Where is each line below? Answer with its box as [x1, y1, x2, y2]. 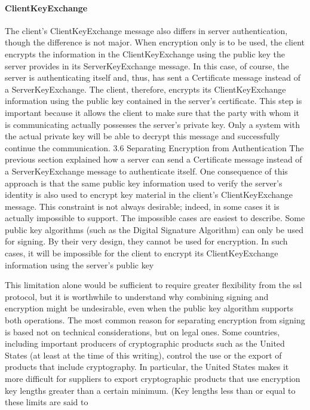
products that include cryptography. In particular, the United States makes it [5, 360, 289, 373]
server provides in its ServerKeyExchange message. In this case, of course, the [5, 59, 289, 72]
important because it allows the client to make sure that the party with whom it [5, 106, 300, 118]
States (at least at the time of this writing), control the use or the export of [5, 348, 282, 361]
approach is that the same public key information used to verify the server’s [5, 176, 283, 189]
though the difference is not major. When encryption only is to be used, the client [5, 36, 305, 48]
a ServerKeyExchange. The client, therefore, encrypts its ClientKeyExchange [5, 82, 286, 95]
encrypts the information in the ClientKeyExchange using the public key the [5, 47, 286, 60]
